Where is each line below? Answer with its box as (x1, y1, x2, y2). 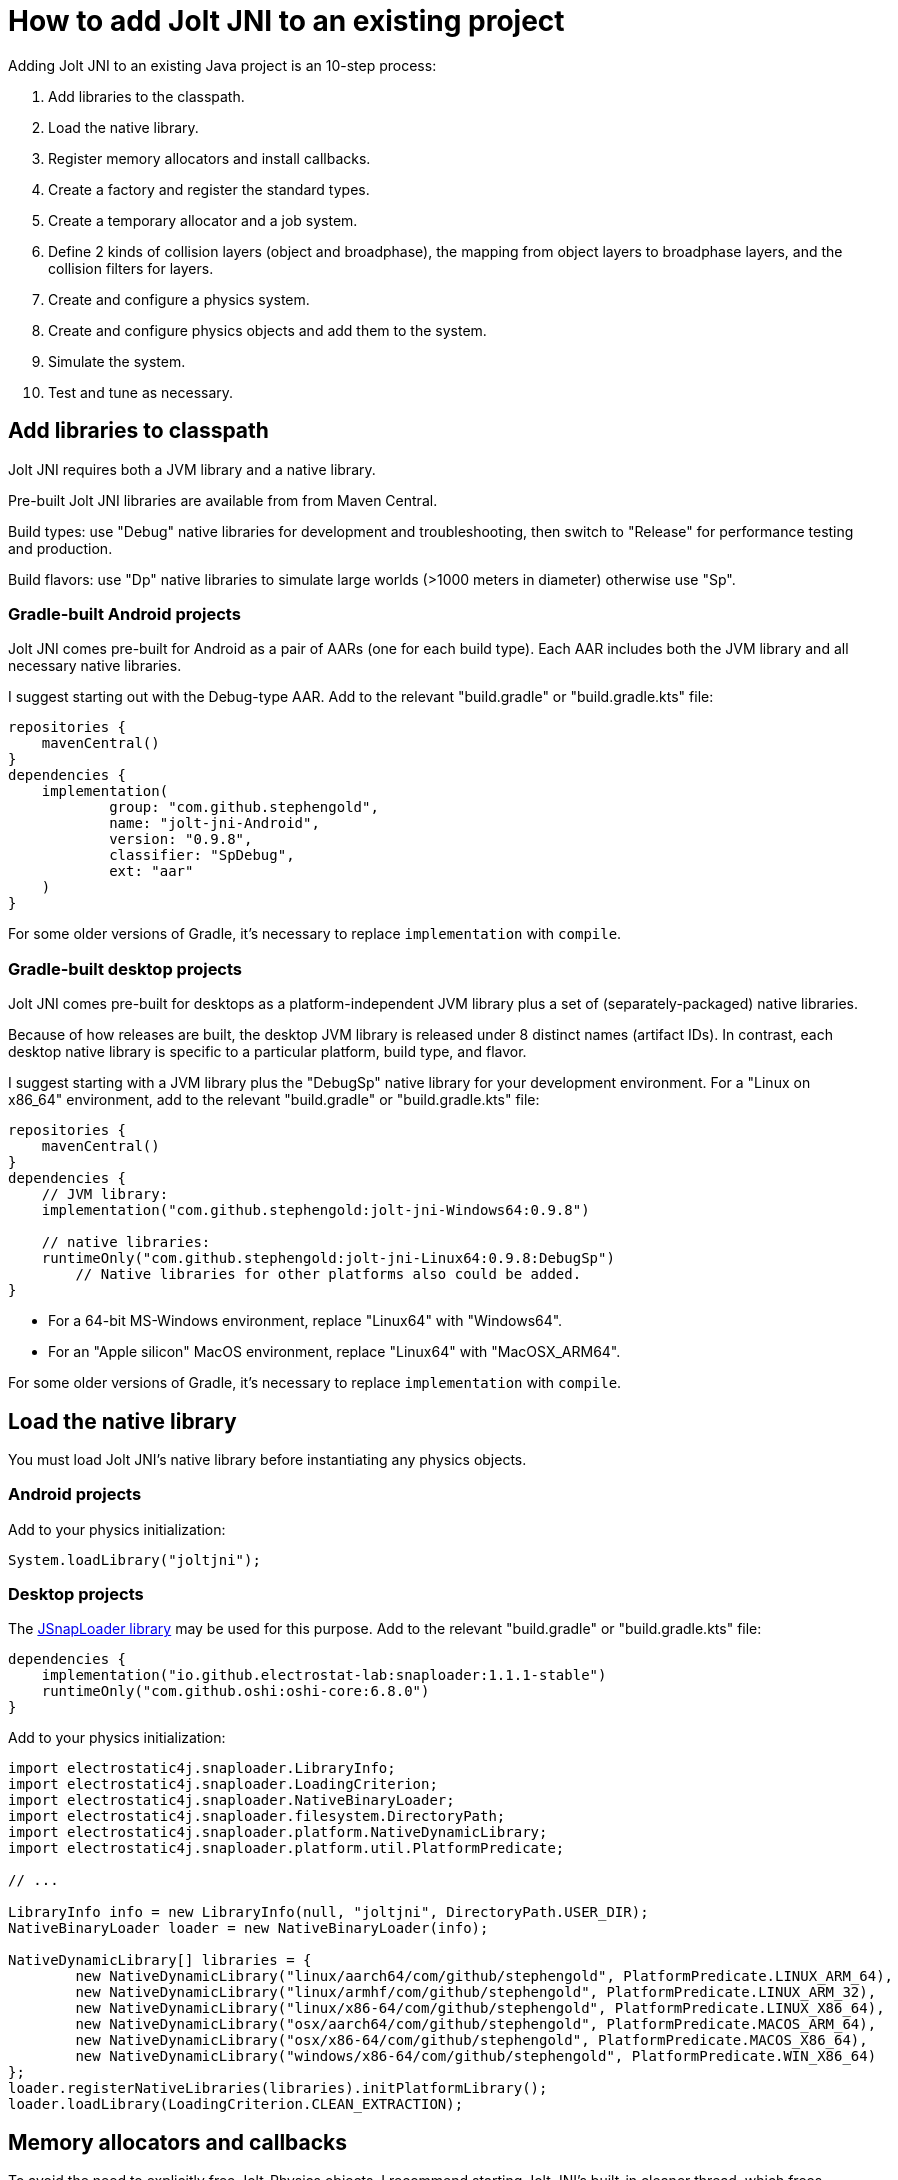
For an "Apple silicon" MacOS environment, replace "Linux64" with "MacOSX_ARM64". (48, 1343, 621, 1361)
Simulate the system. (48, 352, 186, 370)
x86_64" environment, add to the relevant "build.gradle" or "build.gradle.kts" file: (8, 1091, 540, 1109)
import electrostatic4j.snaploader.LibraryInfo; (8, 1760, 396, 1777)
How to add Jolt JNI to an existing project (8, 4, 565, 38)
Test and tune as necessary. (48, 383, 234, 401)
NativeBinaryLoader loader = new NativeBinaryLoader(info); (8, 1920, 489, 1937)
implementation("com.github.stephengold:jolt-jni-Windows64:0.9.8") (41, 1202, 590, 1219)
